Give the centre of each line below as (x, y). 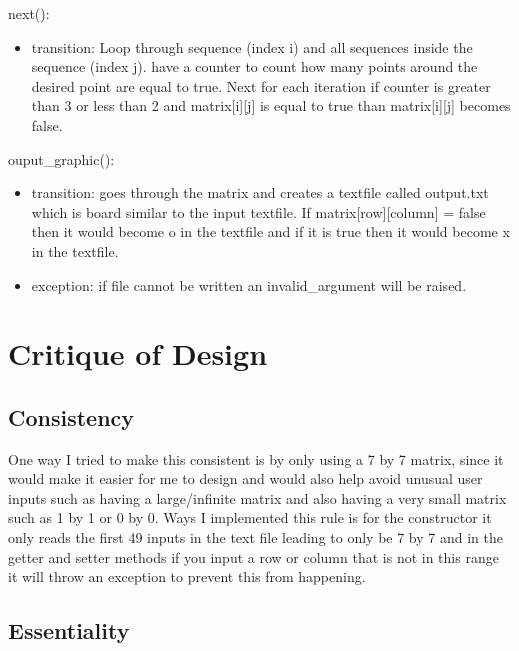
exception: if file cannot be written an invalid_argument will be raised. (249, 284)
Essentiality (69, 630)
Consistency (71, 416)
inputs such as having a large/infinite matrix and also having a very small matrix (257, 497)
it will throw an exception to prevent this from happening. (187, 576)
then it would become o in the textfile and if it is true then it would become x (270, 231)
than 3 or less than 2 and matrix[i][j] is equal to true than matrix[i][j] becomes (271, 105)
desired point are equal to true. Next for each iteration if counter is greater (261, 85)
